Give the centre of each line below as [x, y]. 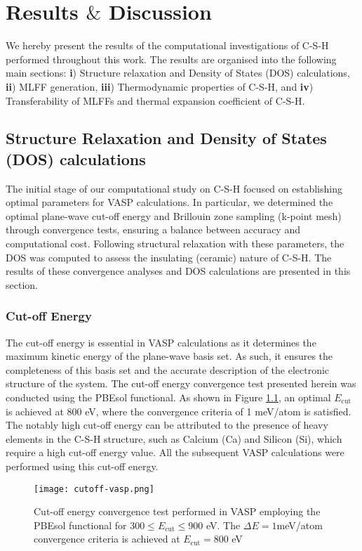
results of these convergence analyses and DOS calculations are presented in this [178, 271]
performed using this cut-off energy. [82, 466]
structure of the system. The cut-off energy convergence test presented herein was [181, 383]
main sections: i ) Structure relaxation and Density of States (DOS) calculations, [178, 73]
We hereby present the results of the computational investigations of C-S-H [167, 45]
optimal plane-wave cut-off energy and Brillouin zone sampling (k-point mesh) [174, 215]
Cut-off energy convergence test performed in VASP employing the [177, 511]
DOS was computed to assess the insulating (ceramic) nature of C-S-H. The [169, 257]
